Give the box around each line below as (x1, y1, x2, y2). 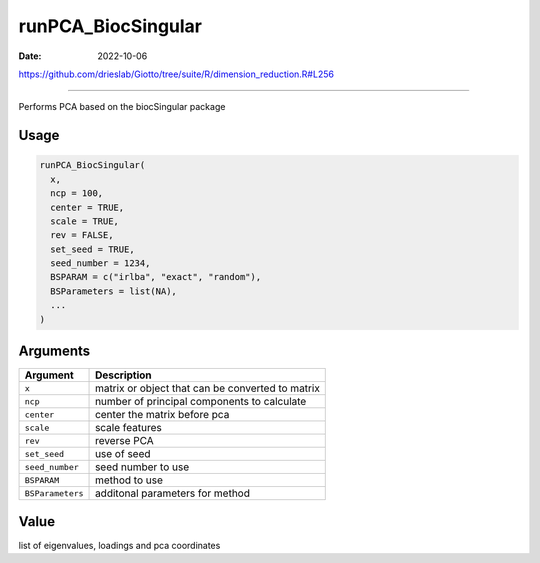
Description (95, 368, 152, 382)
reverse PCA (95, 434, 154, 448)
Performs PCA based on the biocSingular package (18, 101, 226, 113)
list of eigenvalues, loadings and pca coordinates (18, 539, 221, 551)
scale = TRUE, (50, 215, 120, 227)
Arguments (18, 343, 91, 360)
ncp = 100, (50, 188, 104, 199)
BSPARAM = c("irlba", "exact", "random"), (50, 271, 262, 283)
